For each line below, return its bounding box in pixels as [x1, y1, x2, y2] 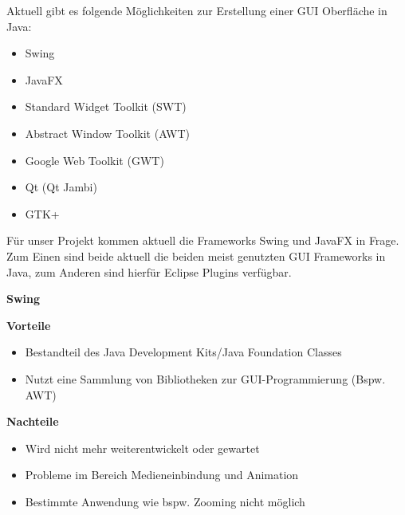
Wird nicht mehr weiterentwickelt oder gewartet [25, 439, 260, 456]
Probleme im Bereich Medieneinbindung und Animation [25, 466, 299, 483]
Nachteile [6, 413, 59, 430]
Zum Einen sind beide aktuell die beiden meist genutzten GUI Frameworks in [6, 247, 386, 264]
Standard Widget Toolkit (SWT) [25, 98, 187, 115]
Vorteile [6, 316, 51, 333]
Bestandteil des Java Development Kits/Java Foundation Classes [25, 344, 342, 360]
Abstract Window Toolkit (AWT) [25, 124, 191, 141]
